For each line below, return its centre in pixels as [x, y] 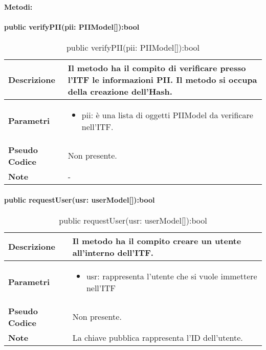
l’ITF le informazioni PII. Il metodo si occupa [162, 79]
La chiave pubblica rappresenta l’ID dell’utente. [158, 337]
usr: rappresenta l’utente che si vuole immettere [172, 276]
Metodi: [18, 6]
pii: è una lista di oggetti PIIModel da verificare [167, 115]
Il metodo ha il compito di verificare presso [157, 68]
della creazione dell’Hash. [120, 91]
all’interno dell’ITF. [113, 252]
